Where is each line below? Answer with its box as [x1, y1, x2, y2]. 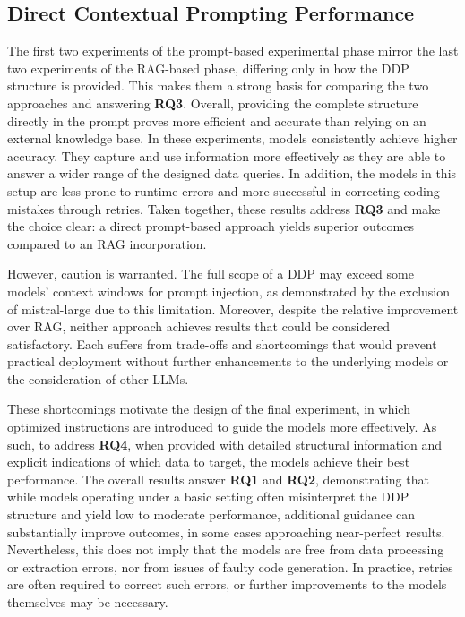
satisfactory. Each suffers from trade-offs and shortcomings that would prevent [7, 334, 437, 353]
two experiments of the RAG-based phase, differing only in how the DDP [7, 58, 409, 77]
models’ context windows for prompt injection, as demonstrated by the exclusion [7, 281, 451, 300]
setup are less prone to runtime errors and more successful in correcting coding [7, 181, 440, 200]
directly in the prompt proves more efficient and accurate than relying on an [7, 111, 426, 130]
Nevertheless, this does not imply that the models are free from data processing [7, 540, 444, 559]
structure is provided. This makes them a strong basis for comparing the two [7, 76, 429, 95]
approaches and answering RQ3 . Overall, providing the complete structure [7, 93, 418, 112]
